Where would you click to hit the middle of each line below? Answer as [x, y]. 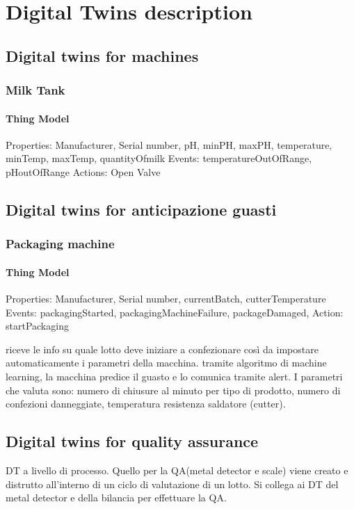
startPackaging [37, 326]
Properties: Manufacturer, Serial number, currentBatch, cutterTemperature [166, 298]
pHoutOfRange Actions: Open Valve [83, 171]
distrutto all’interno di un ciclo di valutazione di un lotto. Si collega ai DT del [172, 484]
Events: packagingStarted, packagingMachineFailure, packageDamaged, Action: [175, 312]
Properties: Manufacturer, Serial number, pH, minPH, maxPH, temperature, [169, 144]
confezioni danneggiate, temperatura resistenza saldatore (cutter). [146, 404]
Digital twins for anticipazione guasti [141, 209]
